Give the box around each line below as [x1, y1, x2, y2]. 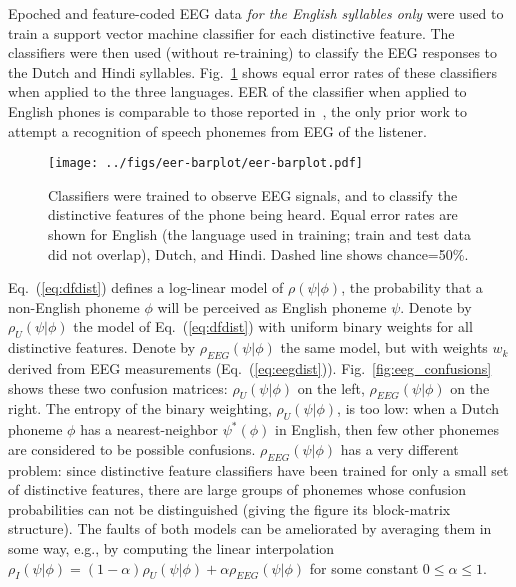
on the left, [297, 377, 365, 398]
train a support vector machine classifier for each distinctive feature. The [8, 22, 455, 43]
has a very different [340, 438, 459, 459]
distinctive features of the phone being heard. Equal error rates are [48, 204, 458, 225]
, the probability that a [341, 277, 483, 298]
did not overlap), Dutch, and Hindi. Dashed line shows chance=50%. [48, 243, 469, 264]
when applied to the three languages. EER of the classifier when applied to [8, 81, 467, 102]
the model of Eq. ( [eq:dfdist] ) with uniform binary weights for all [73, 316, 473, 337]
